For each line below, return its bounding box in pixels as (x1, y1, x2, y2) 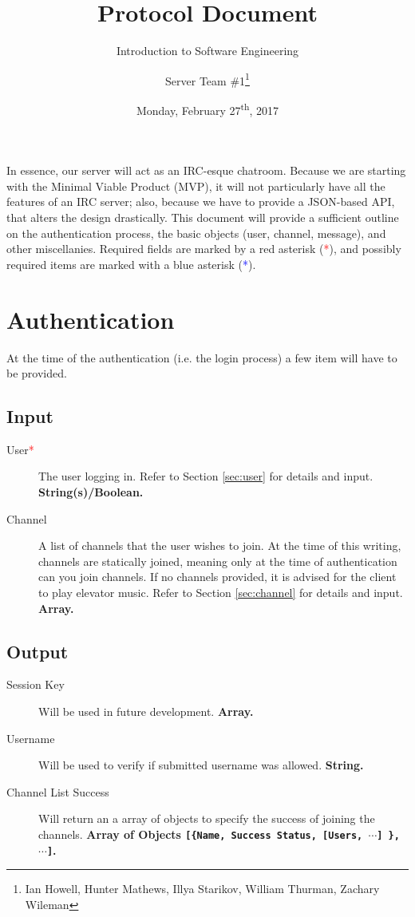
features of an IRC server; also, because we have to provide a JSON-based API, (6, 193, 395, 210)
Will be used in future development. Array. (38, 703, 254, 720)
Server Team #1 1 (165, 69, 250, 89)
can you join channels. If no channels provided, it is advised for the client (38, 568, 397, 585)
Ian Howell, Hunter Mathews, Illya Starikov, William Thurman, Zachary (25, 880, 380, 897)
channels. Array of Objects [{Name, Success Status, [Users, (38, 826, 363, 842)
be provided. (6, 365, 67, 381)
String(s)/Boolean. (38, 484, 144, 500)
